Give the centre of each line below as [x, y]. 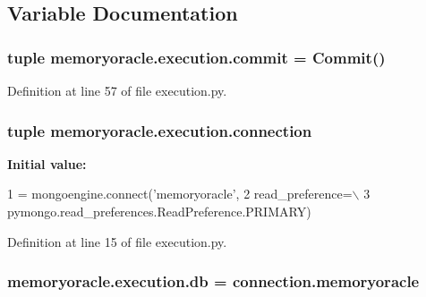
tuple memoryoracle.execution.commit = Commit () [196, 57]
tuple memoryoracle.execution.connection [160, 130]
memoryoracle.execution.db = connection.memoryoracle [213, 281]
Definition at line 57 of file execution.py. [117, 90]
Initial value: [47, 163]
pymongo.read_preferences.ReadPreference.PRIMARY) [159, 211]
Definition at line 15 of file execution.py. [117, 241]
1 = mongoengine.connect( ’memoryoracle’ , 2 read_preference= [180, 194]
